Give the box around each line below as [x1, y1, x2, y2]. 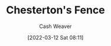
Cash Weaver [39, 23, 72, 30]
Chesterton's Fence [6, 3, 105, 17]
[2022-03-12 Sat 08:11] [27, 34, 84, 41]
